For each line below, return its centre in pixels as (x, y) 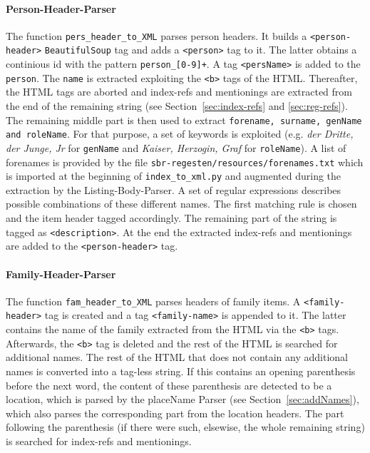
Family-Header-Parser (61, 274)
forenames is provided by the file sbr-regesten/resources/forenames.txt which (185, 162)
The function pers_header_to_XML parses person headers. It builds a (156, 35)
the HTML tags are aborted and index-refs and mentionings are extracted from (179, 92)
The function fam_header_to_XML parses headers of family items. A (153, 301)
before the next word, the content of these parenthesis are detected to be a (169, 385)
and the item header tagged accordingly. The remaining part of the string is (171, 218)
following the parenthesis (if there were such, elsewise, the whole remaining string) (185, 427)
